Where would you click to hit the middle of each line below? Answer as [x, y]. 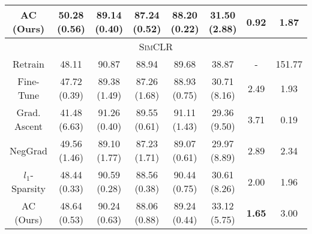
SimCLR [156, 46]
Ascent [28, 126]
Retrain [28, 64]
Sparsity [28, 188]
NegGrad [28, 150]
